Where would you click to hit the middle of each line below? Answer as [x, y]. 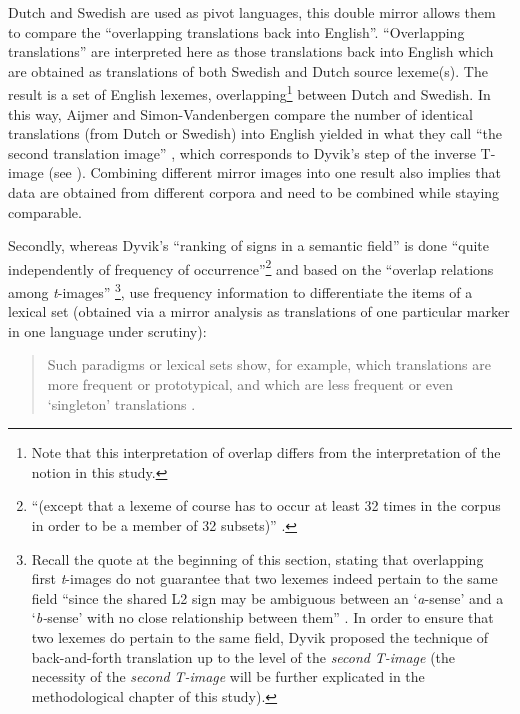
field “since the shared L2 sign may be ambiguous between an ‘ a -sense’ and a [267, 597]
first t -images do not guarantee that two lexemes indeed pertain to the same [264, 578]
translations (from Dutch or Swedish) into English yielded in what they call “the [255, 133]
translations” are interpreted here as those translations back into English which [251, 51]
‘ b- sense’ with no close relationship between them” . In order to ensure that [262, 617]
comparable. [45, 211]
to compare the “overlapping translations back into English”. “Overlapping [236, 31]
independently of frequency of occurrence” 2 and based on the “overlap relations [251, 267]
